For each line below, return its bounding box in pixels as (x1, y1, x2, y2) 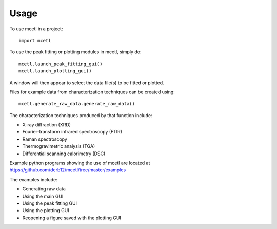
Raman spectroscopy (22, 136, 68, 142)
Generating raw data (22, 186, 66, 192)
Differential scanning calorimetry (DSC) (22, 150, 106, 157)
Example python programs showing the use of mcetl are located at (9, 160, 150, 166)
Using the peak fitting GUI (22, 200, 77, 206)
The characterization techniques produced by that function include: (9, 112, 152, 118)
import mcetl (18, 37, 51, 43)
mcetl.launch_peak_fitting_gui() (18, 61, 103, 67)
